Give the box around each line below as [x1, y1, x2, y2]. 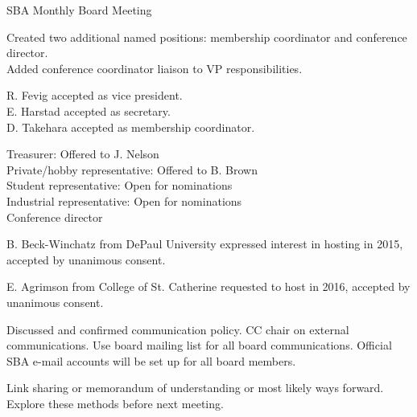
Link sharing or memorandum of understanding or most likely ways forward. [6, 379, 384, 396]
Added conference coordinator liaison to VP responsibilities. [6, 59, 303, 76]
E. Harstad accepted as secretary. [6, 102, 171, 119]
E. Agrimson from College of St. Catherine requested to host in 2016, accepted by [6, 278, 411, 295]
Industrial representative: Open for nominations [6, 192, 242, 209]
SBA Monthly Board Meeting [6, 2, 152, 18]
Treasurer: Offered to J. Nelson [6, 145, 159, 162]
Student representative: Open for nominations [6, 177, 233, 194]
